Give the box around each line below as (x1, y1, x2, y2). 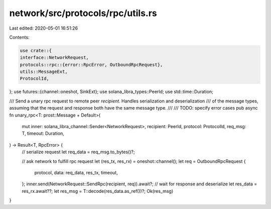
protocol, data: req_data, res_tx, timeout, (34, 169, 118, 175)
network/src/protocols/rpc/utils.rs (9, 8, 158, 19)
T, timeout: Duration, (22, 131, 65, 137)
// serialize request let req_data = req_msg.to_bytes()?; (22, 149, 135, 155)
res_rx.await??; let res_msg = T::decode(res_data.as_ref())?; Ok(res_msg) (22, 188, 174, 194)
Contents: (9, 34, 30, 40)
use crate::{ (20, 48, 52, 53)
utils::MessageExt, (20, 69, 68, 75)
